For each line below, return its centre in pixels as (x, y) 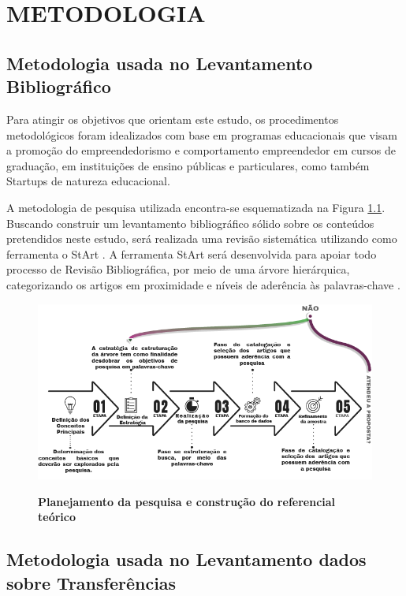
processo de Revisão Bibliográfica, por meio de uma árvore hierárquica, (178, 269)
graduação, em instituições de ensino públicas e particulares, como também (188, 165)
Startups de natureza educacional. (88, 181)
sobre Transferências (91, 582)
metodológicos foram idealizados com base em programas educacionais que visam (202, 134)
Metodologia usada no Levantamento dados (186, 559)
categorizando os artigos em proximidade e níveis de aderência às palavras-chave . (203, 284)
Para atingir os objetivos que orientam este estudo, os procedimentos (173, 119)
